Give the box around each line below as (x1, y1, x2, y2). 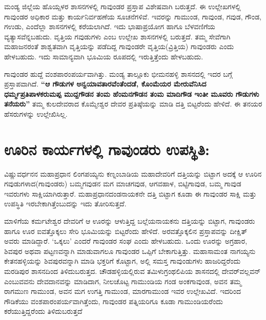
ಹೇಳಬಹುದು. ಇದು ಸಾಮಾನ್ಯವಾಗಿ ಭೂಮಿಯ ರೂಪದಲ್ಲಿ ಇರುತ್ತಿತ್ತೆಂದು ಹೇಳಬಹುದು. (4, 51, 203, 61)
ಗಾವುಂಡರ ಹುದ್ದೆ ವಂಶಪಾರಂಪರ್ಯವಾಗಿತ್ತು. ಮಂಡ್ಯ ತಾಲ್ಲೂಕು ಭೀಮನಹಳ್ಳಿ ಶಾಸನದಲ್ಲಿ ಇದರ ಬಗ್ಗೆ (4, 68, 233, 79)
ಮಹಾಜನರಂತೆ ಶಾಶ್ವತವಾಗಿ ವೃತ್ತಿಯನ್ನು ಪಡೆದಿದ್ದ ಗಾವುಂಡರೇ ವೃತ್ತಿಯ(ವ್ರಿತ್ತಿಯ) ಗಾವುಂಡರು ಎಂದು (4, 41, 234, 52)
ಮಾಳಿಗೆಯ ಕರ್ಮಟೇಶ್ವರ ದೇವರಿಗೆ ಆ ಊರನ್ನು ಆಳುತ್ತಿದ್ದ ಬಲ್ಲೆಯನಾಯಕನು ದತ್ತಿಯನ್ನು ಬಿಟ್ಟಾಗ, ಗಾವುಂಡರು (4, 216, 255, 226)
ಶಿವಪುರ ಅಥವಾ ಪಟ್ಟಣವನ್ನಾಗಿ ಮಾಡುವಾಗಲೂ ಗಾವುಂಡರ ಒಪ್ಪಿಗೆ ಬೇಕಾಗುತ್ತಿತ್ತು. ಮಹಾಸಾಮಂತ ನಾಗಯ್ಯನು (4, 245, 256, 256)
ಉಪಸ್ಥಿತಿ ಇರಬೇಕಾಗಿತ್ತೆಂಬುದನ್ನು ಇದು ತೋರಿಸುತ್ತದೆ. (4, 198, 127, 209)
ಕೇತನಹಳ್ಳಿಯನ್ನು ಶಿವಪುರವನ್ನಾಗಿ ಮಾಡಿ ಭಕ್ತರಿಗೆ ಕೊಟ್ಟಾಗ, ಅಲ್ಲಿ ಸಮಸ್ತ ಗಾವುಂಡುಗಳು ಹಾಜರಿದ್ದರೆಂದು (4, 255, 241, 266)
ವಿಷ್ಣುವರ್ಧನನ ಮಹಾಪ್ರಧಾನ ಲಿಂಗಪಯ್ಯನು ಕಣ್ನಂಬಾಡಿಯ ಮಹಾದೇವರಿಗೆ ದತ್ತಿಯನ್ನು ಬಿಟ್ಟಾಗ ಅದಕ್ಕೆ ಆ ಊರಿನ (4, 168, 262, 179)
